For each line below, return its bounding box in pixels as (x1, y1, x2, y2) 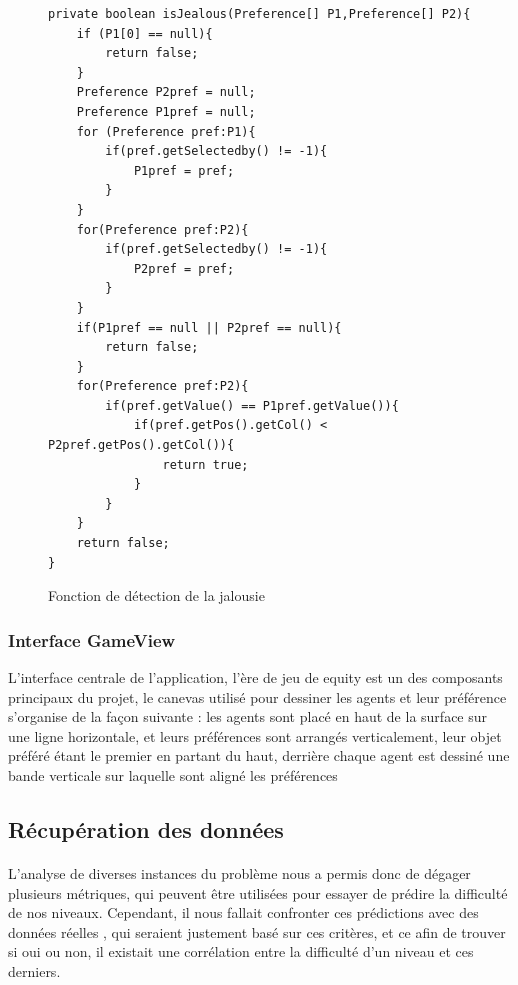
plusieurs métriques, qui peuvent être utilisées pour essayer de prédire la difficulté (8, 882, 508, 903)
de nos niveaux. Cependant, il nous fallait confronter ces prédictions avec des (8, 902, 479, 923)
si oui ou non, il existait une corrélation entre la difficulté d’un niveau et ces (8, 941, 474, 962)
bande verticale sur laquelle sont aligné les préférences (8, 765, 338, 785)
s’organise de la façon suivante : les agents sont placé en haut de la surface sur (8, 706, 488, 727)
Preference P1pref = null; (76, 104, 256, 119)
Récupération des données (8, 813, 284, 844)
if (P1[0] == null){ (76, 26, 213, 41)
